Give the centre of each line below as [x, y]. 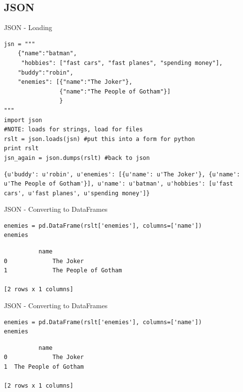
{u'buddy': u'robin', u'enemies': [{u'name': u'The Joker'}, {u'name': [122, 174]
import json [23, 120]
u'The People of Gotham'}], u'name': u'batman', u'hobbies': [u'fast [119, 184]
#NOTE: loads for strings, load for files [73, 130]
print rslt [21, 149]
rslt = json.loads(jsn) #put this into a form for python [99, 139]
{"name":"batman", [47, 54]
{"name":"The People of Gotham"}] [115, 91]
